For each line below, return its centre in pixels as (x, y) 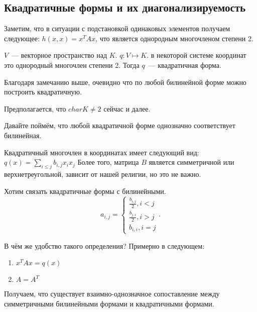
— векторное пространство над (59, 55)
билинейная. (23, 135)
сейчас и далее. (127, 108)
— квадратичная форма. (185, 65)
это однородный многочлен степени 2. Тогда (72, 65)
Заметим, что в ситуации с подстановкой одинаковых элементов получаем (117, 28)
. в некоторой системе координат (197, 55)
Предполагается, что (35, 108)
